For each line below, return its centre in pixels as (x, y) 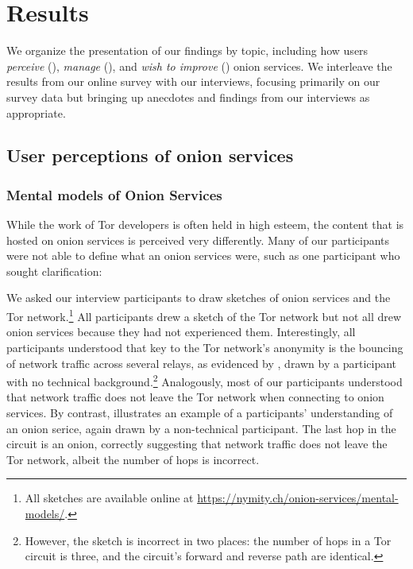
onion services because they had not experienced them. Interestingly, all (181, 332)
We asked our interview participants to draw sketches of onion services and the (199, 298)
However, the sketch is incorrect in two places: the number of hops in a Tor (208, 540)
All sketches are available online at (109, 498)
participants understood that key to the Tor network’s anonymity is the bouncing (205, 347)
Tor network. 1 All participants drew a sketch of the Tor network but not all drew (204, 315)
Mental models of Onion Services (114, 194)
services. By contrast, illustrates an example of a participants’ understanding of (200, 412)
